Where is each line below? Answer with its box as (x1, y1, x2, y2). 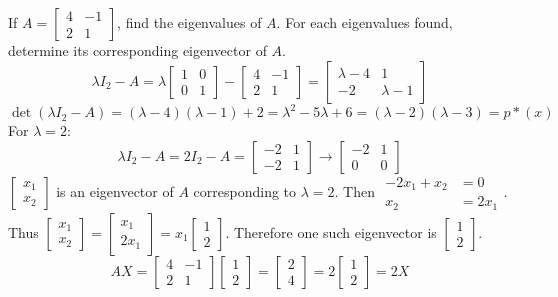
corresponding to (193, 180, 297, 201)
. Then (334, 180, 375, 201)
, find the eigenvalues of (117, 12, 262, 32)
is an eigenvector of (56, 180, 174, 201)
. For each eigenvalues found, (276, 12, 453, 32)
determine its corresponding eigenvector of (8, 40, 267, 60)
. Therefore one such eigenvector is (225, 221, 437, 242)
